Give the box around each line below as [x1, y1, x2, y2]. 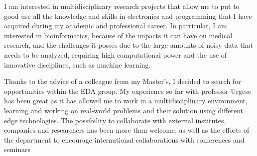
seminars [4, 144, 31, 155]
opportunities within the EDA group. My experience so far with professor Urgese [4, 85, 252, 96]
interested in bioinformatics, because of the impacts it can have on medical [4, 30, 233, 40]
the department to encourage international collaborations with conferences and [4, 134, 245, 145]
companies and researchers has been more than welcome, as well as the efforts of [4, 125, 250, 135]
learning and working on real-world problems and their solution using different [4, 105, 244, 115]
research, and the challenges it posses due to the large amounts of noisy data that [4, 40, 253, 50]
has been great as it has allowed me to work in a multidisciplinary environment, [4, 95, 248, 106]
